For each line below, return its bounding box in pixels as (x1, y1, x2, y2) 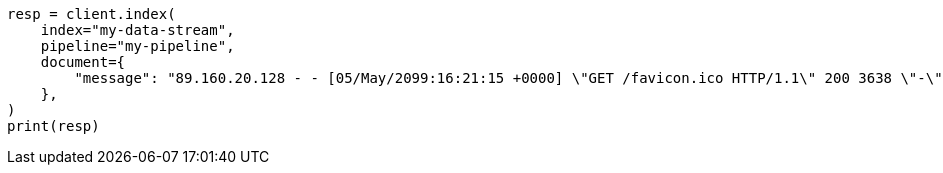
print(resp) (7, 118, 100, 134)
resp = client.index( (7, 6, 176, 22)
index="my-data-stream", (40, 22, 235, 38)
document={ (40, 54, 126, 70)
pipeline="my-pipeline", (40, 38, 235, 54)
